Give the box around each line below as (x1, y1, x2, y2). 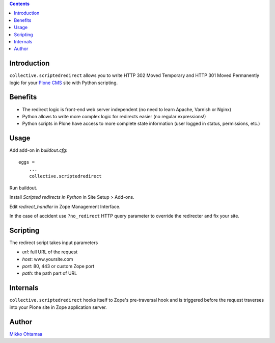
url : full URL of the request (22, 249, 78, 255)
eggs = (18, 159, 35, 165)
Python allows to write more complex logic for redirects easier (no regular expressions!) (22, 113, 206, 119)
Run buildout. (9, 184, 38, 191)
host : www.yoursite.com (22, 256, 73, 262)
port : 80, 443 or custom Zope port (22, 263, 95, 270)
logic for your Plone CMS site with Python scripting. (9, 80, 118, 86)
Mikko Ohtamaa (9, 331, 43, 337)
